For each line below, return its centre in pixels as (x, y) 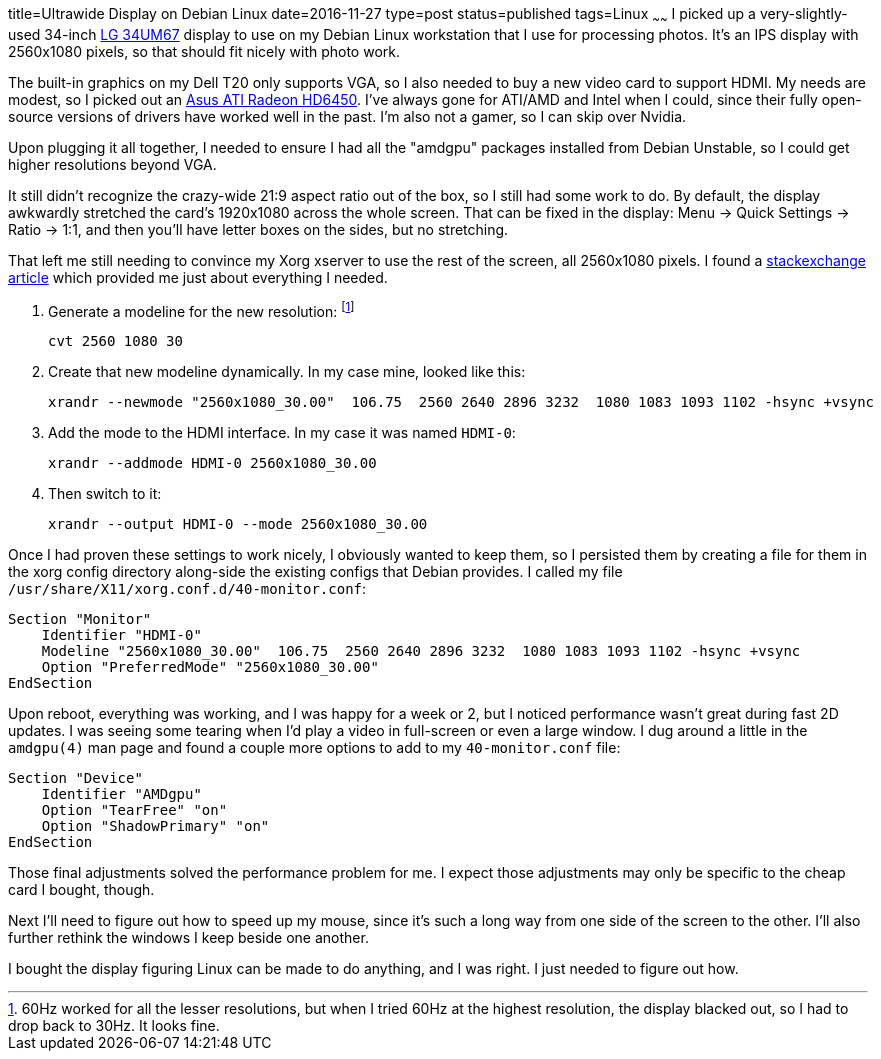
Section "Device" (75, 778)
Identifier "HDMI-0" (121, 635)
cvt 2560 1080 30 (115, 341)
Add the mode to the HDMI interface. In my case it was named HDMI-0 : (282, 433)
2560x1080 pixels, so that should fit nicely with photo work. (204, 51)
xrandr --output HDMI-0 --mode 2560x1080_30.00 (238, 524)
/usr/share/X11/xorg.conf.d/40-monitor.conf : (187, 589)
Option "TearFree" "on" (134, 810)
